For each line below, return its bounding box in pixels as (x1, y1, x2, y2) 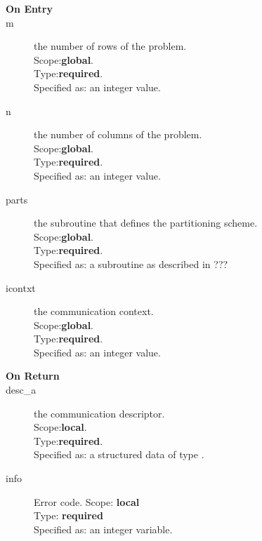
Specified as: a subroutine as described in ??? (34, 256, 228, 271)
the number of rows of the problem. (34, 39, 187, 53)
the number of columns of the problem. (34, 127, 202, 142)
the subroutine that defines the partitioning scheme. (34, 215, 258, 230)
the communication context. (34, 304, 154, 319)
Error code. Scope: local (34, 494, 140, 509)
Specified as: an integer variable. (34, 521, 173, 536)
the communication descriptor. (34, 406, 165, 420)
